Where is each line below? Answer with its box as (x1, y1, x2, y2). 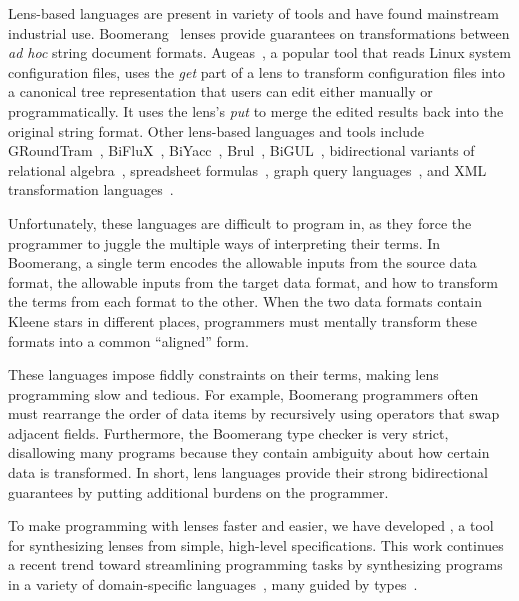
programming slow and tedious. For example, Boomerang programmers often (8, 383, 479, 404)
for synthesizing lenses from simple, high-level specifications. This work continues (8, 534, 504, 555)
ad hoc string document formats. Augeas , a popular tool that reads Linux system (8, 42, 511, 63)
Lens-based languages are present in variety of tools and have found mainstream (8, 3, 499, 23)
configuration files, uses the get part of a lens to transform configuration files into (8, 61, 505, 82)
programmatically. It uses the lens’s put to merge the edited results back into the (8, 100, 504, 121)
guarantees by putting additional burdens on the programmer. (8, 481, 389, 502)
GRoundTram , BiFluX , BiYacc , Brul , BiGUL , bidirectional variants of (8, 140, 475, 161)
